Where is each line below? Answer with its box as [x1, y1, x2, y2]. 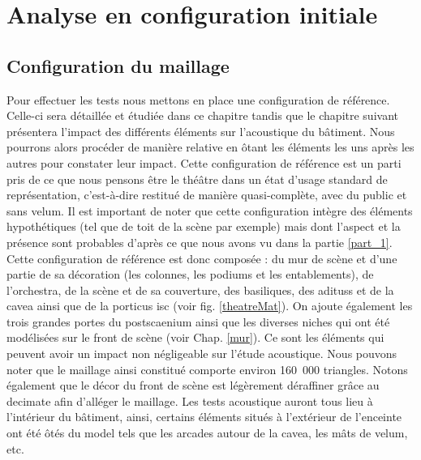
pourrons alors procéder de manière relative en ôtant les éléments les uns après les [6, 138, 415, 155]
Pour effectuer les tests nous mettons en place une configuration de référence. [6, 91, 390, 108]
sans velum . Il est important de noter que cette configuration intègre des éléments [6, 202, 413, 219]
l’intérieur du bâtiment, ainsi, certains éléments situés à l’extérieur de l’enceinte [6, 408, 402, 425]
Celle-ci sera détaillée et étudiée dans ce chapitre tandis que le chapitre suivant [6, 107, 398, 124]
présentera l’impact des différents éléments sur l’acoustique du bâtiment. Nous [6, 122, 395, 139]
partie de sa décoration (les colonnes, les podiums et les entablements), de [6, 266, 374, 283]
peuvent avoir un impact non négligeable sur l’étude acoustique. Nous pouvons [6, 345, 397, 362]
